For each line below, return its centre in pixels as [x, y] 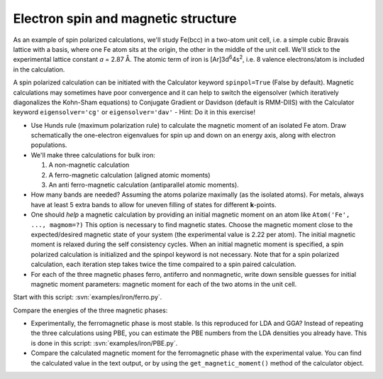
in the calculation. [39, 69]
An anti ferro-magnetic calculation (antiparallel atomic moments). [144, 185]
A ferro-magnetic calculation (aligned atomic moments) [129, 175]
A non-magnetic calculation [89, 165]
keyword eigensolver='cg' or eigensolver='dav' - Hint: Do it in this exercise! [134, 112]
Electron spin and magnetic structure [125, 18]
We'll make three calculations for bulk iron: [93, 155]
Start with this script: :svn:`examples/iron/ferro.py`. [88, 297]
